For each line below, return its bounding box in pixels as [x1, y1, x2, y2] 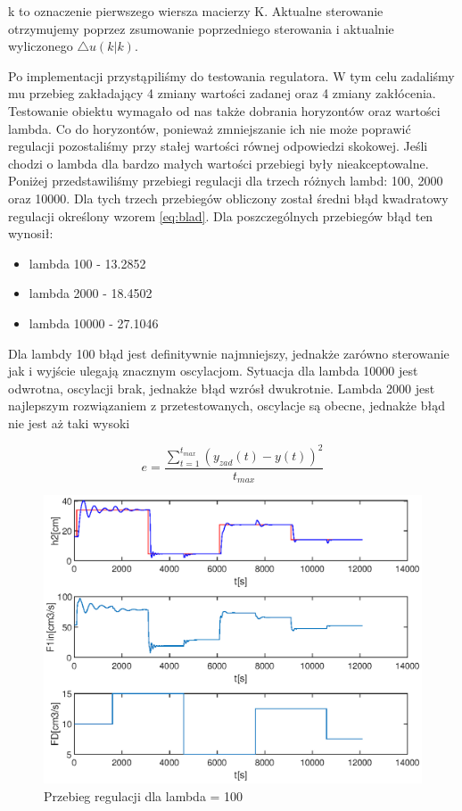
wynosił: [8, 224, 54, 243]
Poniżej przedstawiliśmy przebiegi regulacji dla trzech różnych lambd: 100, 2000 [8, 171, 443, 190]
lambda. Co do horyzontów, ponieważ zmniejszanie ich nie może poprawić [8, 119, 411, 137]
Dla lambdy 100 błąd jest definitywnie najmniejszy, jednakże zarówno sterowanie [8, 343, 450, 362]
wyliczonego [8, 37, 73, 55]
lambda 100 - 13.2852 [29, 253, 146, 272]
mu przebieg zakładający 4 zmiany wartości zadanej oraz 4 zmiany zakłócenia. [8, 84, 436, 103]
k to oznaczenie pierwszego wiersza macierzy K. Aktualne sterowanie [8, 2, 384, 20]
